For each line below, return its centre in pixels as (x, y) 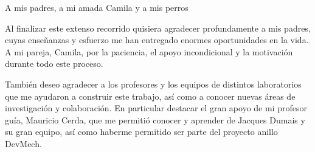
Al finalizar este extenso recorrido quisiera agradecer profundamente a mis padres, (158, 28)
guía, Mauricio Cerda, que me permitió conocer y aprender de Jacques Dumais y (155, 119)
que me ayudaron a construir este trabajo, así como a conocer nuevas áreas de (150, 96)
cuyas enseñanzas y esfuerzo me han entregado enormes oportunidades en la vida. (157, 40)
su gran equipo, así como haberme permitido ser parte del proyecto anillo (141, 132)
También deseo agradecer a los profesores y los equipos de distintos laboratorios (153, 84)
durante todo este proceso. (54, 64)
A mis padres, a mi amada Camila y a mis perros (97, 7)
